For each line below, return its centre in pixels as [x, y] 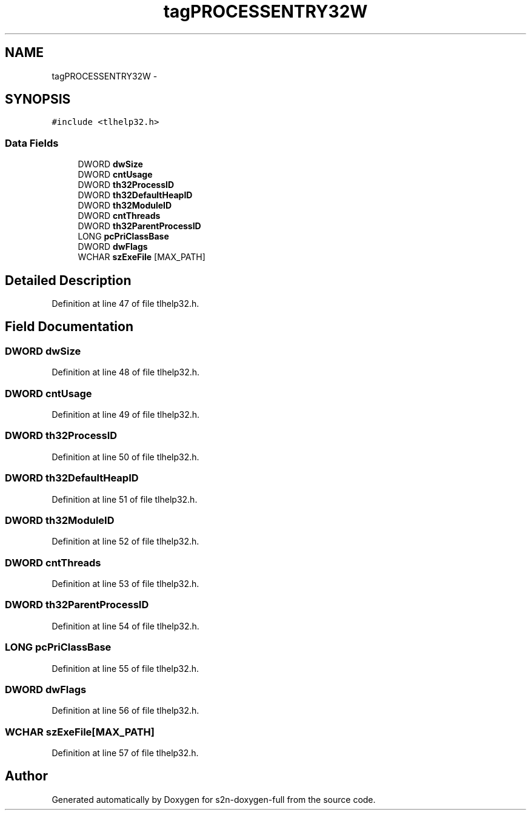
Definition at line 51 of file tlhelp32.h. [125, 499]
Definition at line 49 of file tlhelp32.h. [126, 414]
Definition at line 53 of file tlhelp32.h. [125, 584]
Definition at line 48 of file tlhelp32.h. [126, 372]
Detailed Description [68, 280]
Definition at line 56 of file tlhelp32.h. [125, 711]
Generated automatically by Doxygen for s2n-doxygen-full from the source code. [214, 799]
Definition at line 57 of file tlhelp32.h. [125, 753]
